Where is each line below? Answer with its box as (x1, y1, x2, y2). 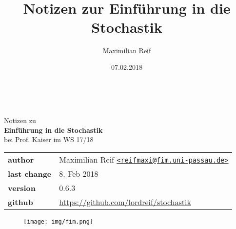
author (8, 153, 34, 165)
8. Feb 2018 (59, 167, 98, 179)
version (8, 182, 36, 193)
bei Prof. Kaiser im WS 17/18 (4, 134, 94, 145)
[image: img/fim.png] (23, 218, 94, 225)
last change (8, 167, 52, 179)
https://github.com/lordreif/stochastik (59, 196, 191, 208)
